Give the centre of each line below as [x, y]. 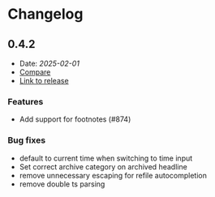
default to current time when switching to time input [106, 158]
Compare [35, 72]
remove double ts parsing [62, 184]
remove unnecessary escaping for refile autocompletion [113, 175]
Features [26, 101]
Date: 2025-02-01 [49, 63]
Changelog [45, 14]
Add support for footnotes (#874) [75, 119]
